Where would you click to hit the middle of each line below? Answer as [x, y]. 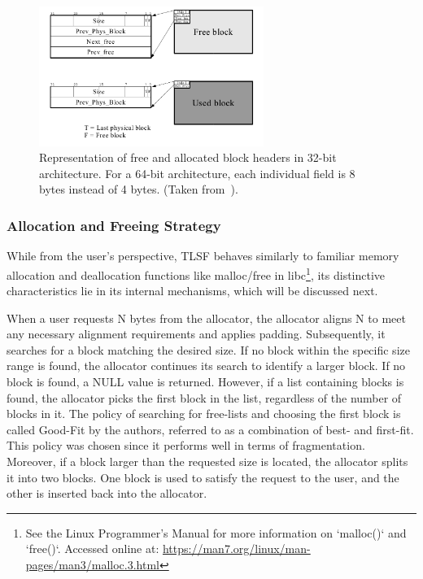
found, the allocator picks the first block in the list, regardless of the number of [204, 397]
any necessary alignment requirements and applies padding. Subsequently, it [196, 334]
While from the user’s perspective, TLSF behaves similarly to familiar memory [203, 256]
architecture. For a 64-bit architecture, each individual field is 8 [197, 173]
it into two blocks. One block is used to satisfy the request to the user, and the [203, 477]
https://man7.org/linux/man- [236, 549]
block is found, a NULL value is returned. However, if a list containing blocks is [205, 382]
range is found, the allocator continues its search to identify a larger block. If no [206, 366]
